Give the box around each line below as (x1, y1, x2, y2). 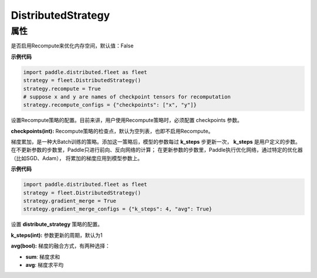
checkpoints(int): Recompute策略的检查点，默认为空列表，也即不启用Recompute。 (11, 127, 214, 134)
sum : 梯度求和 (25, 253, 60, 260)
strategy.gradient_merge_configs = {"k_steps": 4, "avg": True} (23, 206, 213, 212)
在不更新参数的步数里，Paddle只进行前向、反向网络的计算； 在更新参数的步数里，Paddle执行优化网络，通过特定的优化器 (11, 147, 303, 154)
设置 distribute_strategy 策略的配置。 (11, 221, 103, 228)
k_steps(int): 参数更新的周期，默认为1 (11, 232, 103, 239)
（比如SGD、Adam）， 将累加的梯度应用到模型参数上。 (11, 154, 143, 161)
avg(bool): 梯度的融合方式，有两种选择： (11, 242, 111, 249)
